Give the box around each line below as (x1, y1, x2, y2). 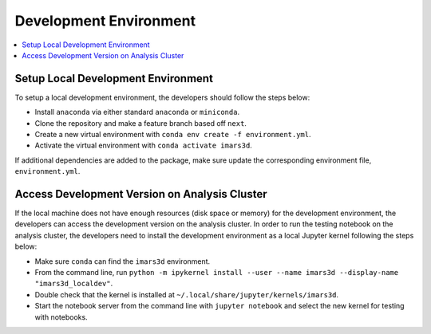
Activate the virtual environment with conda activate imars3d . (34, 140, 253, 151)
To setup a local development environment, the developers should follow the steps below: (14, 92, 310, 102)
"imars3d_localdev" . (34, 279, 113, 289)
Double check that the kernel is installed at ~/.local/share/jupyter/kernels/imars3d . (34, 289, 339, 299)
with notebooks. (34, 312, 88, 322)
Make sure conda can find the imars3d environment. (34, 256, 211, 266)
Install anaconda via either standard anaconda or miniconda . (34, 108, 239, 117)
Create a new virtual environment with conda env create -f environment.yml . (34, 130, 311, 139)
